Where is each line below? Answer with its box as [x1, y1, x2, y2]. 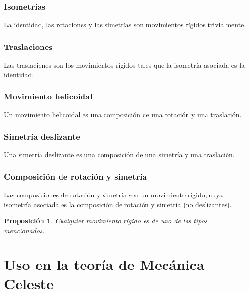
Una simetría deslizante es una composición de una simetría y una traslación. [4, 149, 235, 160]
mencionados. [4, 225, 45, 235]
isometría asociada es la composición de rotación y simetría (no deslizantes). [4, 199, 232, 209]
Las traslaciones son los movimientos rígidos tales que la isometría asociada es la [4, 60, 245, 70]
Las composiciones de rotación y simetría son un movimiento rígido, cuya [4, 190, 223, 200]
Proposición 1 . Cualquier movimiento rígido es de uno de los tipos [4, 216, 207, 226]
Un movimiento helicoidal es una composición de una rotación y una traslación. [4, 109, 242, 120]
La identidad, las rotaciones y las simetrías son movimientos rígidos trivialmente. [4, 20, 246, 30]
